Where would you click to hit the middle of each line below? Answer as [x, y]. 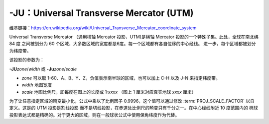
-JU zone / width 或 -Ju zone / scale [43, 69]
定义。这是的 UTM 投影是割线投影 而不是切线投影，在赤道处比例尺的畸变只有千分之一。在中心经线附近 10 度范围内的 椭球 [134, 108]
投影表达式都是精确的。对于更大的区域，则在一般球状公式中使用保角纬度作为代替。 [94, 115]
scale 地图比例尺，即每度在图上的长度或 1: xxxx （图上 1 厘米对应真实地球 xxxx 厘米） [109, 92]
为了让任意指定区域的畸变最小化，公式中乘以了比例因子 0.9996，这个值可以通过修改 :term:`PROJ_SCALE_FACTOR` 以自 [132, 101]
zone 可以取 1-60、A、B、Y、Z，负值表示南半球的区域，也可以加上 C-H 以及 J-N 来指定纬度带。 [121, 78]
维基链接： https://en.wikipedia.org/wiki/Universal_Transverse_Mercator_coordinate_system [103, 28]
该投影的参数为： [27, 60]
